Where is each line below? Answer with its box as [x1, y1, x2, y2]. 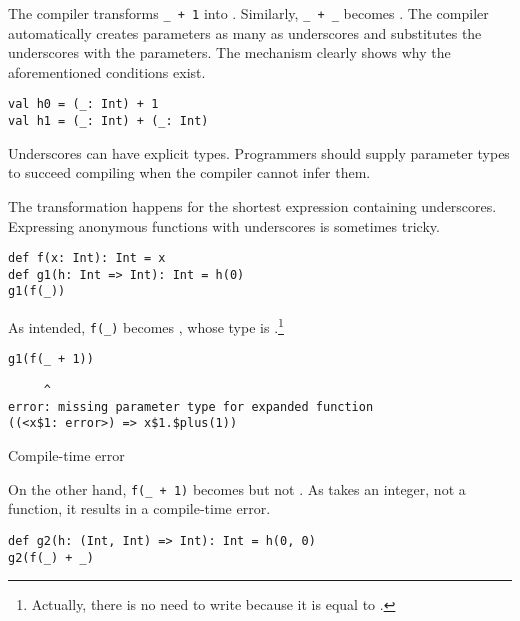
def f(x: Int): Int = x [8, 251, 166, 266]
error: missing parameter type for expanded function [8, 399, 374, 414]
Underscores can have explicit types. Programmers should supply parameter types [8, 142, 510, 163]
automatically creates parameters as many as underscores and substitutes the [8, 22, 482, 43]
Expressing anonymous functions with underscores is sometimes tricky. [8, 215, 440, 236]
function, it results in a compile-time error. [8, 498, 271, 519]
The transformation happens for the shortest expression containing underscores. [8, 195, 497, 216]
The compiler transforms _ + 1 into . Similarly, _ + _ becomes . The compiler [8, 3, 489, 23]
